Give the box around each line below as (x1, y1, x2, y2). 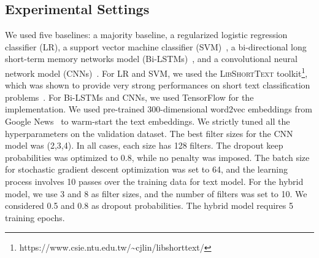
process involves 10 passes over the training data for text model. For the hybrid (5, 174, 304, 187)
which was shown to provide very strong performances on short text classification (5, 79, 310, 92)
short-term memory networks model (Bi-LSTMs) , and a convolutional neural (5, 52, 298, 65)
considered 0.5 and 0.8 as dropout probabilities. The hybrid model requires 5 (5, 199, 293, 212)
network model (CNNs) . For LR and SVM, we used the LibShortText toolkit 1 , (5, 64, 308, 79)
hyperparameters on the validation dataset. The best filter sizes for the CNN (5, 127, 293, 139)
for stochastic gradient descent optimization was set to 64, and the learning (5, 163, 288, 176)
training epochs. (5, 211, 65, 224)
